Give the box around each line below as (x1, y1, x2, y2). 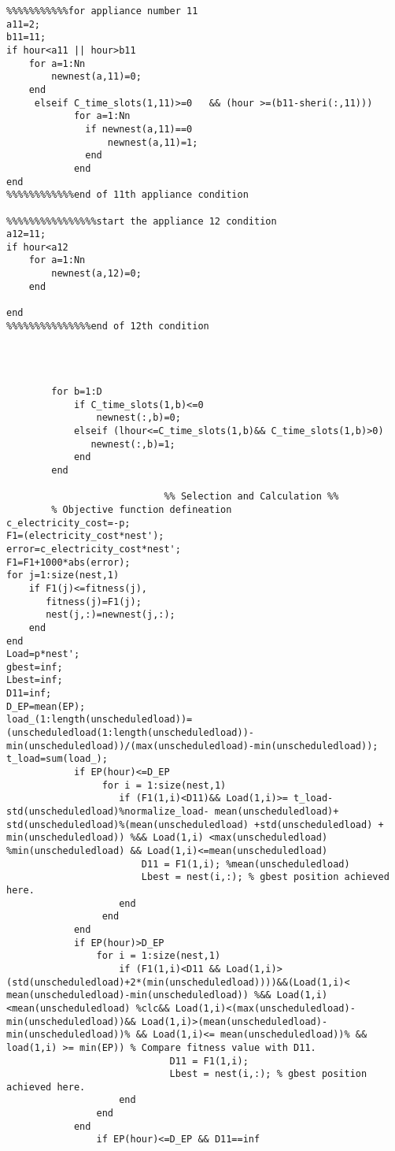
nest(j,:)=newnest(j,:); (46, 609, 175, 621)
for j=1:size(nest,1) (6, 570, 120, 581)
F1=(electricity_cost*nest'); (6, 530, 164, 542)
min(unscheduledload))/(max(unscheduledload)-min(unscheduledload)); (6, 740, 378, 752)
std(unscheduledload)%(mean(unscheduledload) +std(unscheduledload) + (6, 819, 384, 830)
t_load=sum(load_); (6, 753, 108, 765)
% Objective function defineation (51, 503, 232, 515)
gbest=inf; (6, 661, 63, 673)
